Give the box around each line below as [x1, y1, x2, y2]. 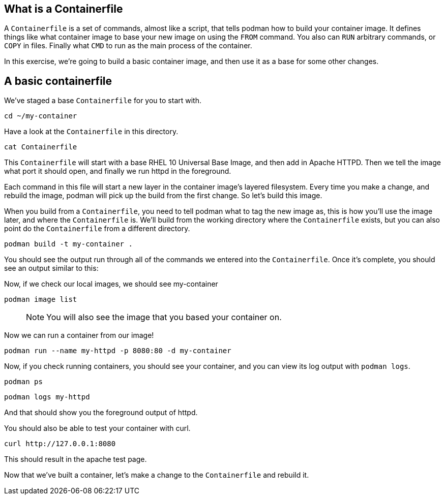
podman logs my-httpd [4, 393, 90, 401]
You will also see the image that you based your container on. [46, 312, 282, 323]
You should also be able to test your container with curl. [4, 424, 191, 433]
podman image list [4, 295, 77, 304]
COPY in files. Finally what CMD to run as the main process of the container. [4, 41, 252, 50]
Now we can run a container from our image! [4, 331, 154, 340]
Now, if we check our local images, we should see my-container [4, 279, 218, 289]
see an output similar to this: [4, 264, 99, 273]
